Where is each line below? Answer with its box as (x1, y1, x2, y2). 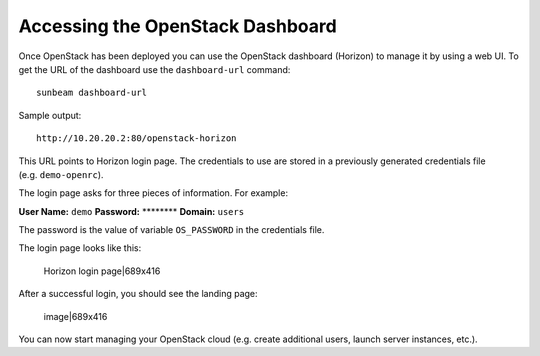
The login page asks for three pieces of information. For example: (18, 187, 289, 199)
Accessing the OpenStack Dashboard (18, 15, 337, 37)
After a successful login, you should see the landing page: (18, 288, 259, 300)
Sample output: (18, 109, 82, 121)
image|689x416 (43, 310, 108, 322)
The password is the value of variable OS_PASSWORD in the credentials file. (18, 224, 325, 236)
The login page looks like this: (18, 242, 142, 254)
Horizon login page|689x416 (43, 265, 161, 277)
